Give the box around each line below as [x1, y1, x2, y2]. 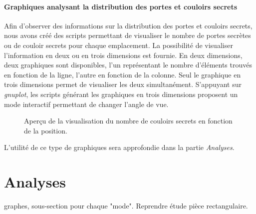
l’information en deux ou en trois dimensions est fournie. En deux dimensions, [4, 49, 243, 60]
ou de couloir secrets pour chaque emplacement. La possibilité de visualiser [4, 39, 233, 50]
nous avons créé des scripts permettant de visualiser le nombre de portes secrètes [4, 30, 251, 40]
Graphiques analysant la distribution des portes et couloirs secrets [4, 1, 238, 11]
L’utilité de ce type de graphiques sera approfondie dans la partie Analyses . [4, 142, 235, 152]
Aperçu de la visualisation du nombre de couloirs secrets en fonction [24, 115, 233, 126]
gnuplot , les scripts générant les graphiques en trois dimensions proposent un [4, 88, 238, 99]
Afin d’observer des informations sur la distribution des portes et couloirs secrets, [4, 20, 253, 30]
